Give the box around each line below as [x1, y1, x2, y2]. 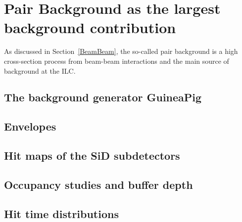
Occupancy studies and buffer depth [4, 177, 193, 192]
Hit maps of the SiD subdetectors [4, 148, 180, 163]
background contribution [4, 17, 176, 38]
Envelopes [4, 119, 56, 134]
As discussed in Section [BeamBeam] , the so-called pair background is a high [4, 46, 238, 56]
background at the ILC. [4, 65, 76, 76]
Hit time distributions [4, 206, 119, 221]
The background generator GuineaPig [4, 89, 202, 105]
